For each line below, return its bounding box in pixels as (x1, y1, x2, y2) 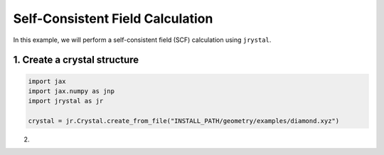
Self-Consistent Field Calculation (13, 11, 213, 26)
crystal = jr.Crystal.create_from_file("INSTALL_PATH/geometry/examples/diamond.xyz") (28, 117, 340, 125)
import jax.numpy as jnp (28, 87, 115, 95)
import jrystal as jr (28, 97, 104, 105)
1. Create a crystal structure (13, 54, 139, 66)
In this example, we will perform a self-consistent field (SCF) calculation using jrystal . (13, 36, 272, 44)
